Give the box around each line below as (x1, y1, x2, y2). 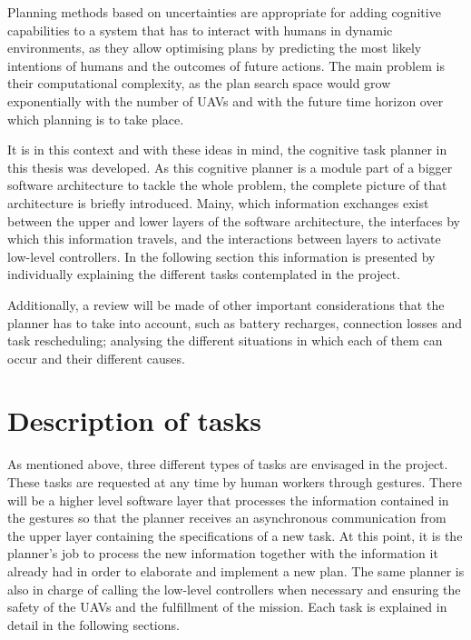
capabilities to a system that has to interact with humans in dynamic (7, 20, 393, 39)
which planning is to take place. (7, 109, 184, 128)
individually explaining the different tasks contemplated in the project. (7, 265, 401, 284)
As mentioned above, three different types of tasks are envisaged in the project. (7, 455, 448, 474)
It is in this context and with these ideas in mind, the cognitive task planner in (7, 140, 447, 159)
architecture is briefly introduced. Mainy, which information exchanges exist (7, 193, 429, 212)
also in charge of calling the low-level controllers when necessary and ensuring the (7, 579, 461, 598)
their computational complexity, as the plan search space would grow (7, 74, 391, 93)
